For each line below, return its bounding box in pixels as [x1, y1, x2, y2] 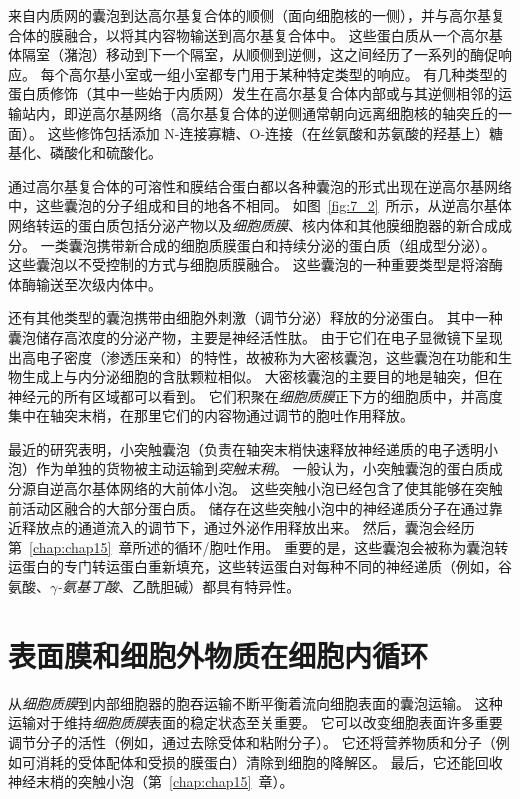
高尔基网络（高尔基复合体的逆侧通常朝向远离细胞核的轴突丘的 [91, 102, 498, 123]
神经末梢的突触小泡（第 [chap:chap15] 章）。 [8, 771, 294, 792]
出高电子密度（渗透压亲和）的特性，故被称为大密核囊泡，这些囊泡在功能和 [8, 346, 498, 367]
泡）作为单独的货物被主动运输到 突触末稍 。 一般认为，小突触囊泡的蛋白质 [8, 458, 489, 479]
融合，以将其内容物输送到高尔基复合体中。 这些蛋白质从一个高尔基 [63, 24, 503, 45]
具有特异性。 [216, 576, 301, 597]
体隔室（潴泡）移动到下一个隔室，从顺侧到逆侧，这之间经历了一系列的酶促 [8, 44, 498, 65]
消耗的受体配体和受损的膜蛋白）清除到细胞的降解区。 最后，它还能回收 [35, 751, 503, 772]
